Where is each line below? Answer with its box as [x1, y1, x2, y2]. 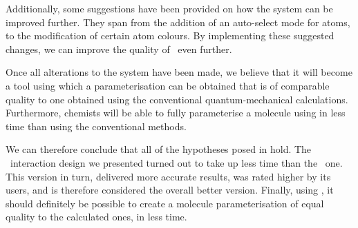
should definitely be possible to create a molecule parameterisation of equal [6, 196, 324, 210]
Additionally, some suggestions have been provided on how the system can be [6, 1, 333, 15]
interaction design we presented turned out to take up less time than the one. [10, 155, 343, 169]
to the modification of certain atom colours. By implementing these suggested [6, 28, 335, 43]
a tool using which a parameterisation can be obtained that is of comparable [6, 78, 330, 92]
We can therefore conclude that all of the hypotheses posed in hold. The [6, 142, 312, 156]
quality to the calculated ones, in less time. [6, 209, 187, 224]
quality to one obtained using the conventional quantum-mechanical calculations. [6, 92, 348, 106]
